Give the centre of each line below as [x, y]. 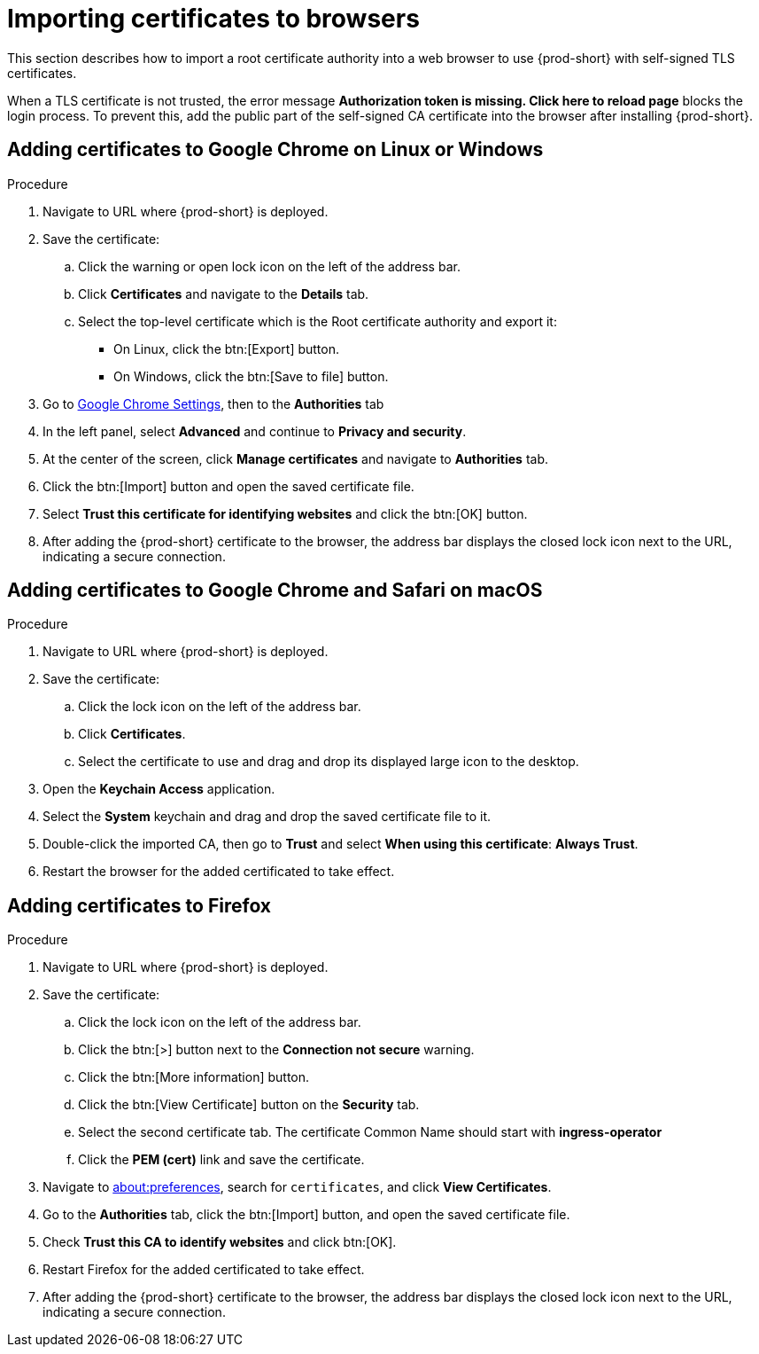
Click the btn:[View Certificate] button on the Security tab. [249, 1105]
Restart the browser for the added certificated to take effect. [219, 872]
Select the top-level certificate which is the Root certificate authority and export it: [318, 321]
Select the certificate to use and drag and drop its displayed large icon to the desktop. [329, 762]
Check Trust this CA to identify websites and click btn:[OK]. [220, 1242]
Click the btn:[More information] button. [194, 1077]
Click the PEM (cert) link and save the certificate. [221, 1160]
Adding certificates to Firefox [139, 905]
